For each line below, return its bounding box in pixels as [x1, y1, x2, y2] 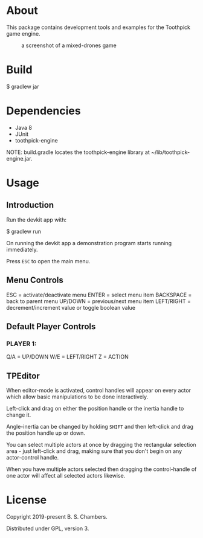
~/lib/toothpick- [150, 149, 190, 156]
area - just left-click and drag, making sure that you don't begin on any [6, 447, 182, 455]
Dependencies [6, 104, 81, 118]
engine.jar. [6, 155, 33, 162]
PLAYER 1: [6, 339, 37, 348]
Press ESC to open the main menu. [6, 257, 91, 264]
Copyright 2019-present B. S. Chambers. [6, 513, 108, 520]
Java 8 [14, 124, 32, 131]
